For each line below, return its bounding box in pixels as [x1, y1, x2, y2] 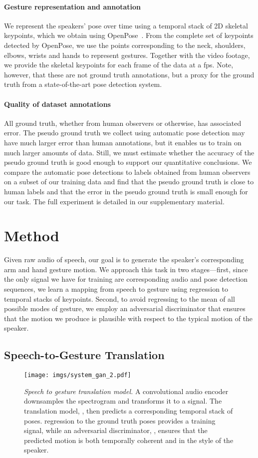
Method [4, 225, 59, 246]
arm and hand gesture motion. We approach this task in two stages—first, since [4, 264, 248, 274]
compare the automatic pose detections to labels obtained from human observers [4, 166, 251, 177]
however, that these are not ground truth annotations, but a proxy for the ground [4, 69, 255, 79]
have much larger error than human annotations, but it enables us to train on [4, 137, 242, 147]
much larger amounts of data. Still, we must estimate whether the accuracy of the [4, 147, 255, 157]
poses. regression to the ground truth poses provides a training [24, 415, 216, 426]
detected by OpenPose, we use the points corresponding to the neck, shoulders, [4, 39, 246, 50]
